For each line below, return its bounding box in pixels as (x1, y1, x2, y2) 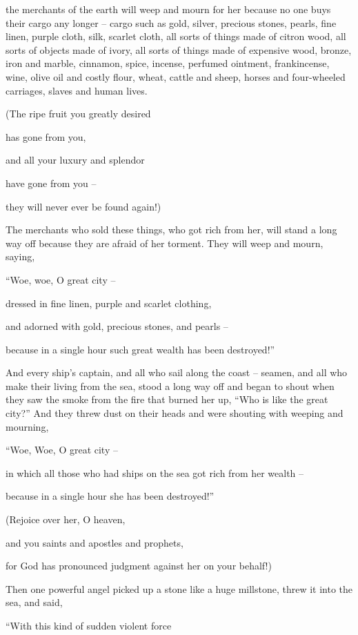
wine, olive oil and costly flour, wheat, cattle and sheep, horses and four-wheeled (6, 69, 346, 84)
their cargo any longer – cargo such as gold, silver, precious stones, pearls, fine (6, 15, 337, 30)
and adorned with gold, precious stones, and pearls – (6, 319, 228, 333)
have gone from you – (6, 175, 97, 190)
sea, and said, (6, 595, 63, 609)
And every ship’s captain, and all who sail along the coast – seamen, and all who (6, 365, 348, 380)
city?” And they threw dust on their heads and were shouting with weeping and (6, 406, 344, 420)
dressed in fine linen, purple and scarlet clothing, (6, 295, 212, 310)
